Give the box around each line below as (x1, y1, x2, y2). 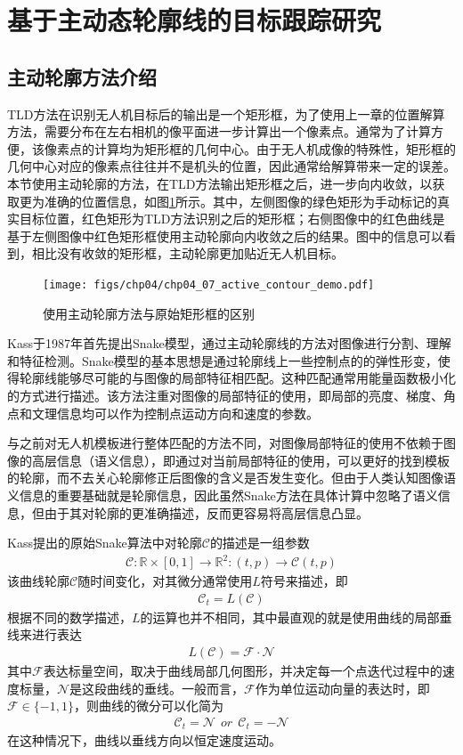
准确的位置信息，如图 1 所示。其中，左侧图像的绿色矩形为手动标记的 (44, 191, 437, 210)
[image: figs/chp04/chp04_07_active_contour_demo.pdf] (43, 278, 375, 291)
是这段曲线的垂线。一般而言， (69, 678, 245, 697)
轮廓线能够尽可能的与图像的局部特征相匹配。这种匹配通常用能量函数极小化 (19, 369, 456, 387)
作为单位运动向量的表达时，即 (255, 678, 430, 697)
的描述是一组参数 (209, 533, 310, 552)
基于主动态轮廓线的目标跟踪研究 (7, 2, 382, 38)
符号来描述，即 (260, 572, 348, 590)
